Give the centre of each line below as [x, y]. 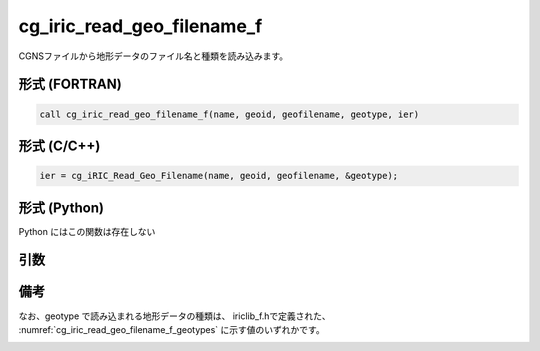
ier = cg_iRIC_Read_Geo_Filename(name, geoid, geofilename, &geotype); [219, 176]
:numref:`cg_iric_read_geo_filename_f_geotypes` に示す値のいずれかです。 [171, 329]
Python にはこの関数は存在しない [87, 231]
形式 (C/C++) [59, 145]
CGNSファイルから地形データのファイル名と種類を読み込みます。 [153, 56]
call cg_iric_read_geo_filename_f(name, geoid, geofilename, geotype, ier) [229, 114]
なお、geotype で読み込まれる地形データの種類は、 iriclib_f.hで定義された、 [175, 316]
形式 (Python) [61, 207]
